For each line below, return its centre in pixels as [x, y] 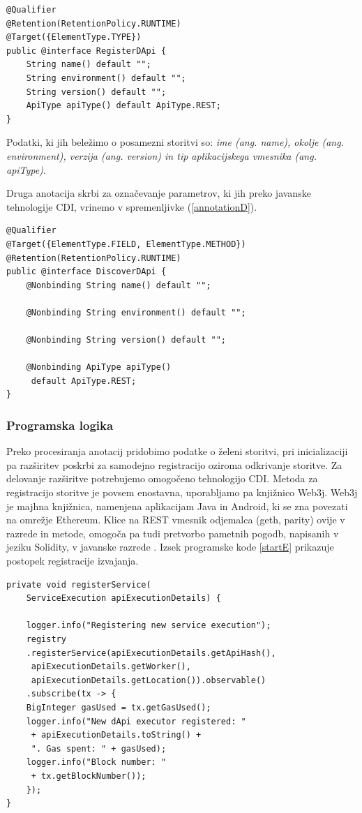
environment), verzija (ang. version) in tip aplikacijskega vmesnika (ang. [161, 155]
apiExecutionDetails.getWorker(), [111, 667]
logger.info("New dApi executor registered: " [136, 721]
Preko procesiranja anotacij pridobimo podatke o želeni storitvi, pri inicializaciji [177, 451]
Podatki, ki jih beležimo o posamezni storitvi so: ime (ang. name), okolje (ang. [175, 142]
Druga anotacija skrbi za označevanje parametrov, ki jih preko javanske [159, 193]
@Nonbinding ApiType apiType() [99, 367]
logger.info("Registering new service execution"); [149, 626]
